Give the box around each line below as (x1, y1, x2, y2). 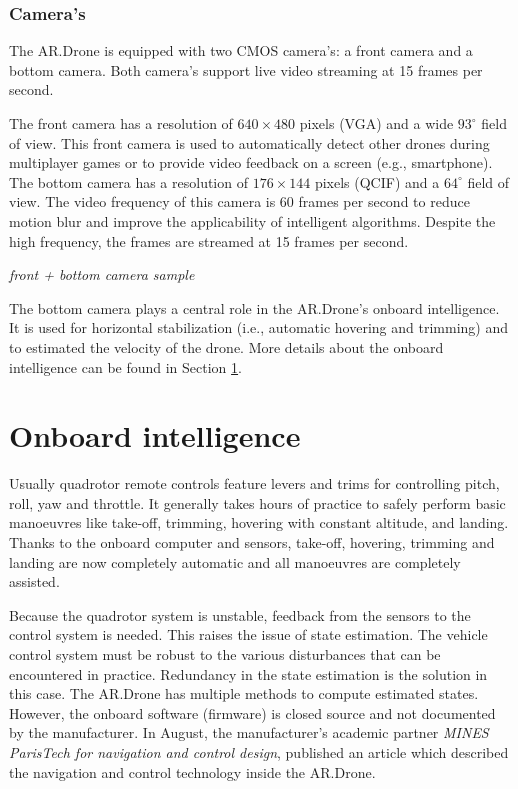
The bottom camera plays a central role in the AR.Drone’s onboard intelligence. (9, 297, 500, 318)
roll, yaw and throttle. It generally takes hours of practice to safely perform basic (9, 492, 506, 513)
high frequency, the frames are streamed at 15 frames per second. (9, 230, 409, 251)
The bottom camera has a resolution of (9, 171, 248, 192)
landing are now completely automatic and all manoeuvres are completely (9, 551, 461, 572)
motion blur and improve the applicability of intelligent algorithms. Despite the (9, 210, 496, 231)
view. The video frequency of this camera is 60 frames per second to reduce (9, 191, 470, 212)
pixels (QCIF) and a (314, 171, 440, 192)
